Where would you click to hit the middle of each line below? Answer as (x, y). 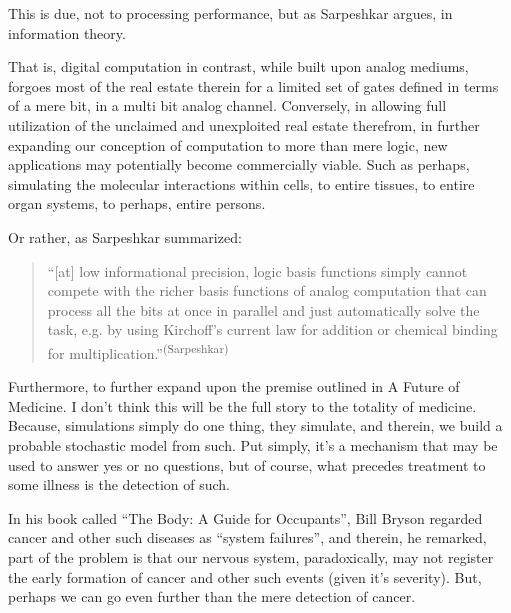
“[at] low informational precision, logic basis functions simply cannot (257, 270)
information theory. (67, 32)
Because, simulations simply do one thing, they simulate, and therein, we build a (255, 425)
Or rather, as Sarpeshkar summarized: (125, 236)
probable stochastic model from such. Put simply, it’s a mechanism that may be (253, 444)
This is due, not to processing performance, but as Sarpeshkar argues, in (230, 13)
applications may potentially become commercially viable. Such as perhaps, (239, 164)
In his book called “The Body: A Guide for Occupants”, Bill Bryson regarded (245, 517)
